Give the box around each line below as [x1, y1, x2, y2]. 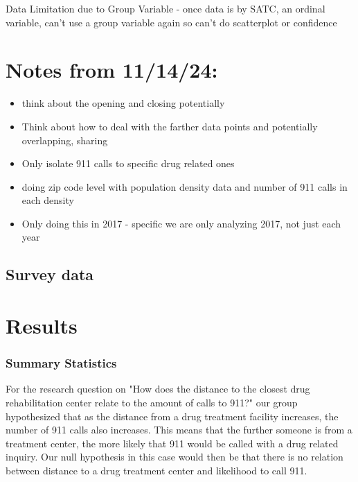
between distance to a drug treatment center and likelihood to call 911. [6, 463, 307, 477]
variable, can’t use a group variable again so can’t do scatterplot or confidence [6, 15, 337, 29]
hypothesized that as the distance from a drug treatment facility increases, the [6, 408, 339, 423]
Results [6, 311, 78, 340]
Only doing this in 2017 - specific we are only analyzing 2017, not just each [21, 216, 341, 230]
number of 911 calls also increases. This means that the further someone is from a [6, 422, 352, 437]
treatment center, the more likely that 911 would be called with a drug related [6, 436, 339, 450]
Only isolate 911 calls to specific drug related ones [21, 156, 235, 171]
